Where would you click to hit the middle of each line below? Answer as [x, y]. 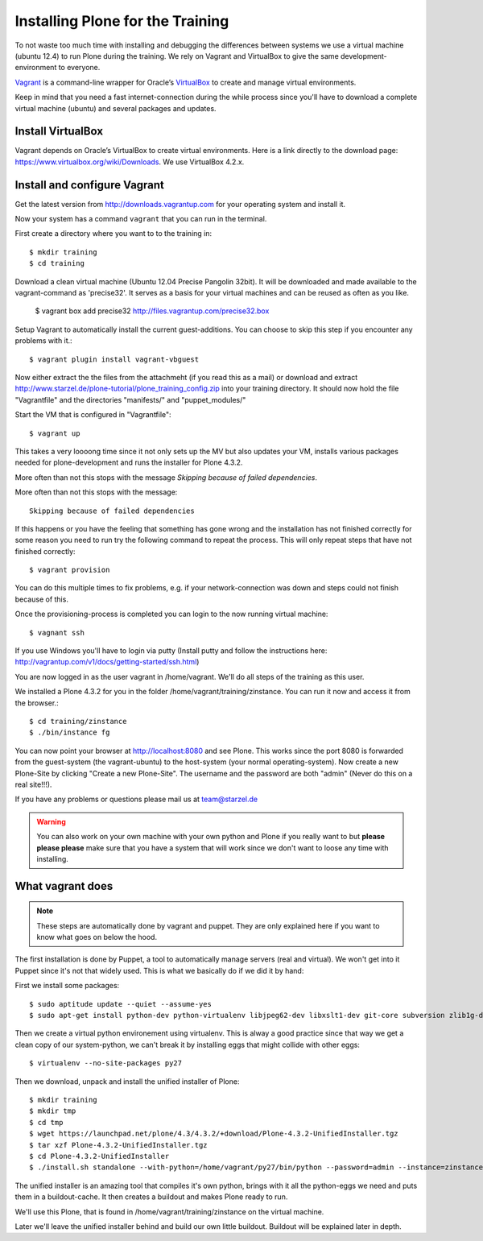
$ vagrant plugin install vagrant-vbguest [114, 359]
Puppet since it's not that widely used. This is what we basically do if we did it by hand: [159, 970]
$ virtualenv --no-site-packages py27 [106, 1063]
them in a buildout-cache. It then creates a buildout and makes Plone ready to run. [151, 1197]
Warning [51, 821]
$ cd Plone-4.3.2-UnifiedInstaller [99, 1156]
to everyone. [79, 68]
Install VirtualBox [59, 132]
